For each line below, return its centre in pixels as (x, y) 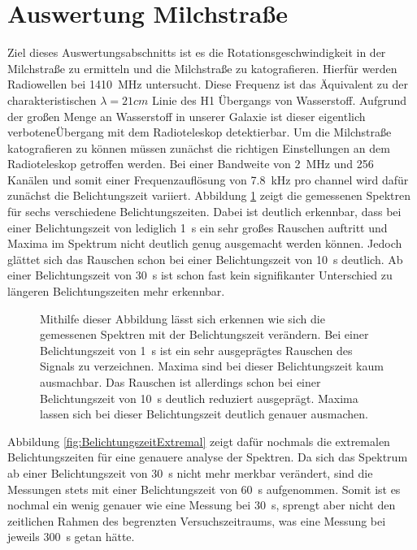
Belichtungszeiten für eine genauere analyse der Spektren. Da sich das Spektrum (208, 457)
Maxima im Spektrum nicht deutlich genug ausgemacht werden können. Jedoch (205, 243)
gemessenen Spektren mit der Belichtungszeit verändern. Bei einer (204, 334)
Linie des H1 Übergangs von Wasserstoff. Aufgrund (280, 100)
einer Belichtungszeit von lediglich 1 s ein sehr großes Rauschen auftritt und (198, 227)
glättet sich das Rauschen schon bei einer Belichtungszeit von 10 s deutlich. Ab (205, 259)
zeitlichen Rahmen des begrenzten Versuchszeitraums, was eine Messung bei (197, 520)
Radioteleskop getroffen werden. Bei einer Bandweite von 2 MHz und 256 (191, 164)
